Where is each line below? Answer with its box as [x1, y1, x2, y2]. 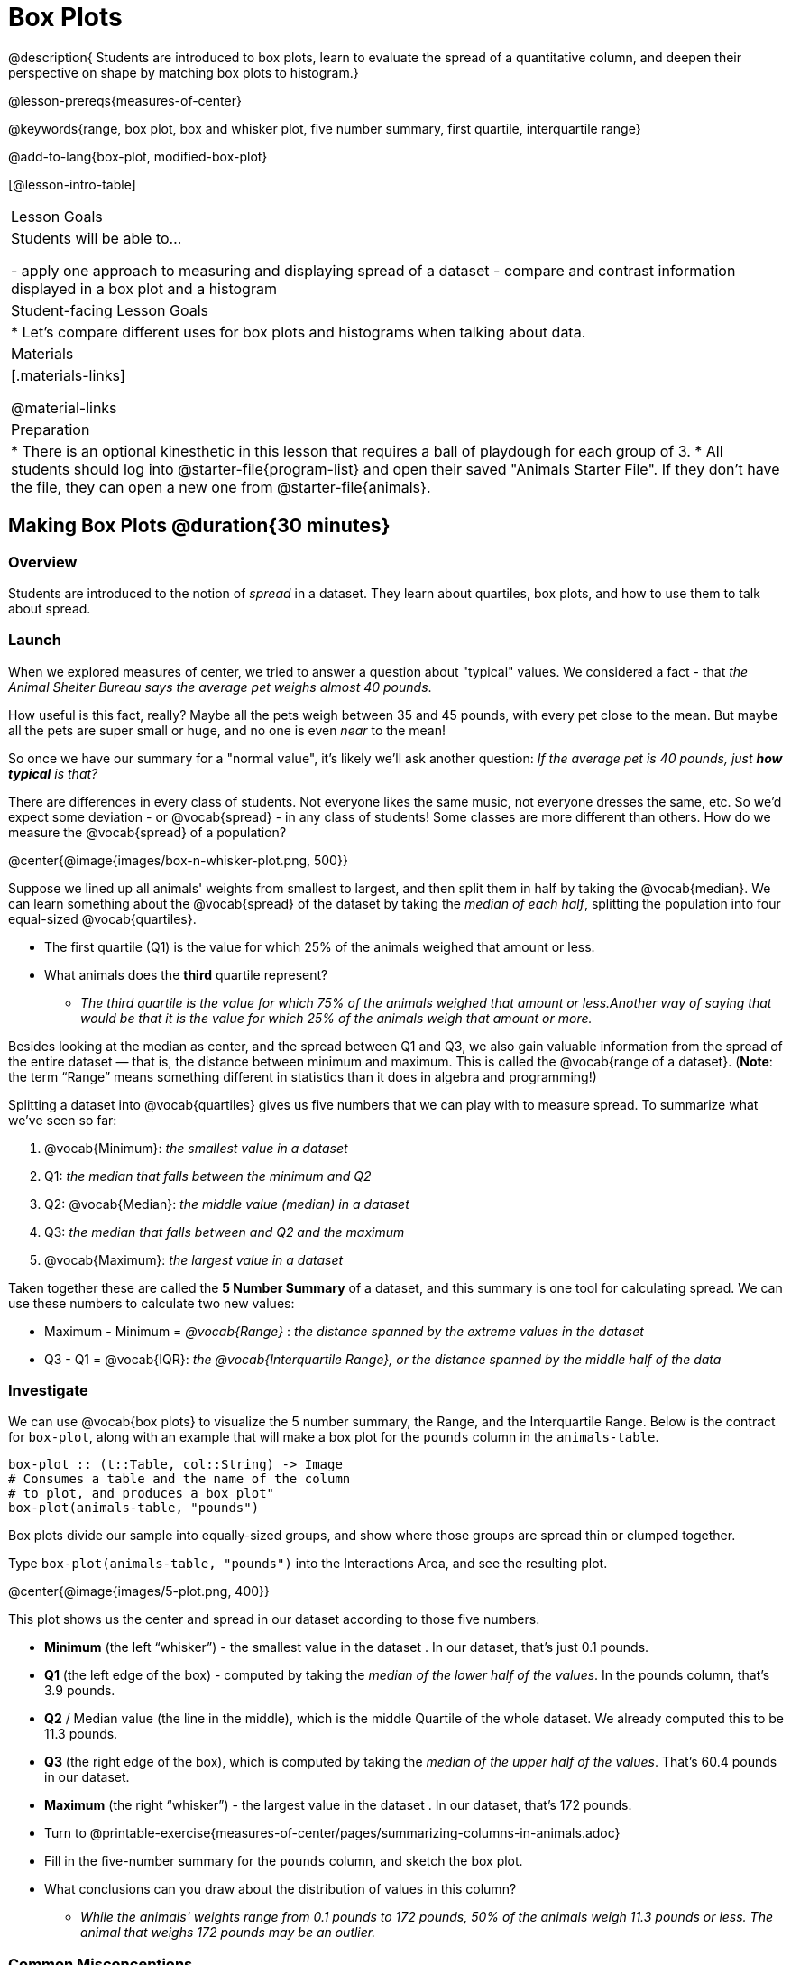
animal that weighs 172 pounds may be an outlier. [80, 1924, 376, 1941]
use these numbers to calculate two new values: [8, 1295, 295, 1311]
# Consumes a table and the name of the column [8, 1471, 351, 1487]
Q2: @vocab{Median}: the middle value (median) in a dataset [44, 1195, 409, 1212]
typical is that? [8, 765, 98, 781]
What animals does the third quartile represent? [44, 966, 328, 982]
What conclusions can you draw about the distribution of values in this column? [44, 1881, 517, 1897]
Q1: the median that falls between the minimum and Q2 [44, 1167, 372, 1184]
